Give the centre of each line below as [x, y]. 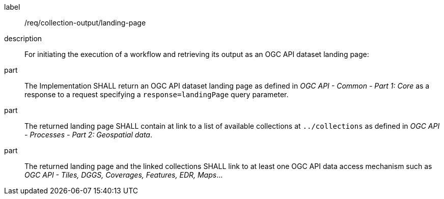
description [23, 38]
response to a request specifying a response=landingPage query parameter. [157, 94]
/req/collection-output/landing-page [85, 23]
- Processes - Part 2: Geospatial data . [89, 135]
